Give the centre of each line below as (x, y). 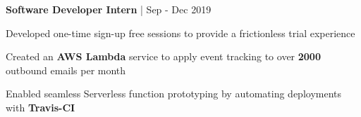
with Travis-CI (41, 107)
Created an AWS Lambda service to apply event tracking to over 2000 (163, 56)
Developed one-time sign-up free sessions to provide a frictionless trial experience (180, 33)
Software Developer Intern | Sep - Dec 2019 (109, 9)
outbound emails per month (66, 70)
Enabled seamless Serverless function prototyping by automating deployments (174, 94)
